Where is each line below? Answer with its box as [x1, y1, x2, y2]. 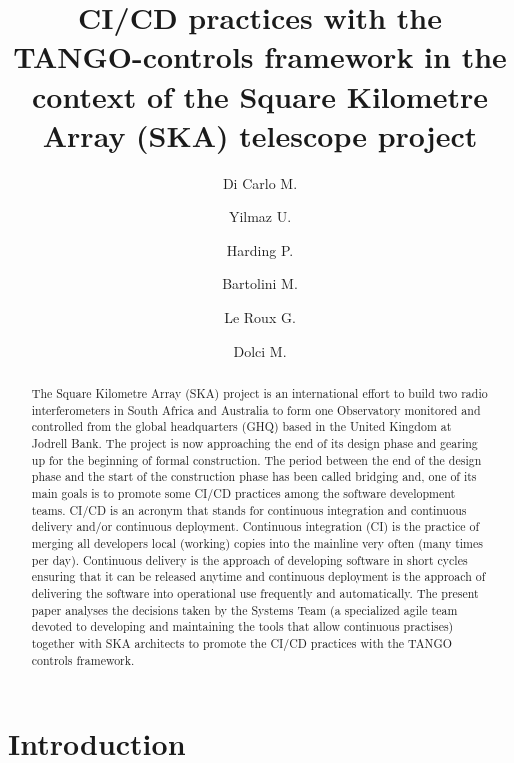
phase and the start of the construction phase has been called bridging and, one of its [31, 468, 477, 485]
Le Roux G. [224, 307, 296, 328]
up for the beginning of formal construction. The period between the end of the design [31, 451, 482, 468]
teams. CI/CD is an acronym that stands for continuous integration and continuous [31, 501, 467, 518]
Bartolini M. [222, 273, 298, 294]
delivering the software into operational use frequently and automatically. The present [31, 584, 479, 601]
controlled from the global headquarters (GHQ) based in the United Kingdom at [31, 418, 452, 435]
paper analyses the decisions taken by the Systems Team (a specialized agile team [31, 601, 458, 618]
